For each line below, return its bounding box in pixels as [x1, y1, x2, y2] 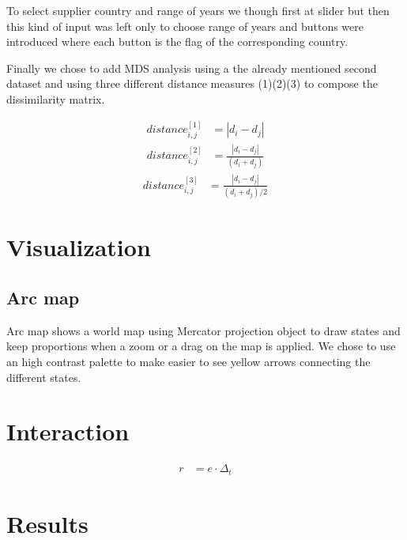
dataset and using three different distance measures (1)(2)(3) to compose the [6, 75, 378, 92]
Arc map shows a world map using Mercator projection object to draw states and [6, 322, 401, 338]
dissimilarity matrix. [6, 90, 105, 107]
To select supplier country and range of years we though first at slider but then [6, 2, 390, 18]
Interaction [6, 415, 130, 447]
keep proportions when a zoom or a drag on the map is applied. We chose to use [6, 338, 396, 354]
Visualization [6, 231, 151, 263]
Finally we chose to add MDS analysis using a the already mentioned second [6, 59, 377, 76]
